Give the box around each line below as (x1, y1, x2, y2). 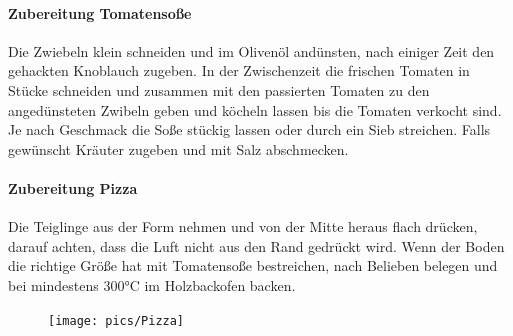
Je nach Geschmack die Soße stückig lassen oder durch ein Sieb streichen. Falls (8, 119, 491, 140)
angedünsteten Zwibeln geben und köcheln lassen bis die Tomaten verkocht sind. (8, 99, 502, 120)
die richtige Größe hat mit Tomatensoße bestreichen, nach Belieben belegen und (8, 255, 498, 276)
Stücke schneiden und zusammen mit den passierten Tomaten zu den (8, 79, 430, 100)
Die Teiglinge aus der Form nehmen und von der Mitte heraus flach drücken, (8, 216, 478, 237)
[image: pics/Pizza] (48, 313, 185, 328)
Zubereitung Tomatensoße (8, 2, 192, 23)
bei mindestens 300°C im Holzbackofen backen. (8, 274, 296, 295)
